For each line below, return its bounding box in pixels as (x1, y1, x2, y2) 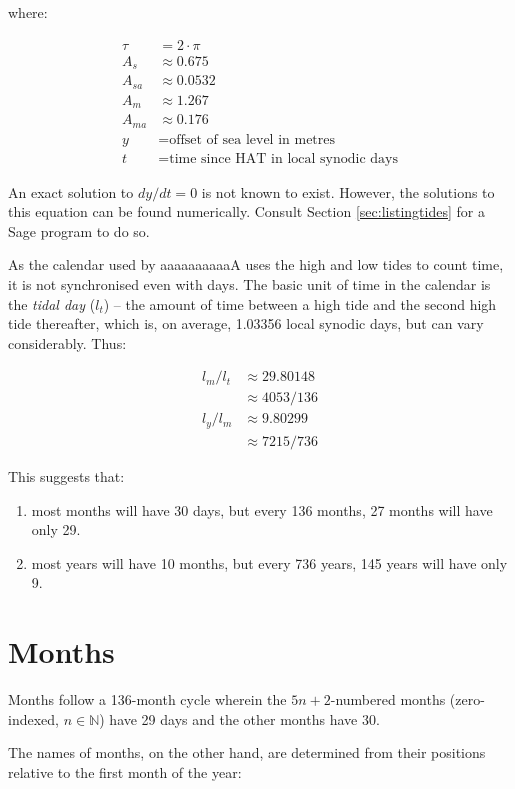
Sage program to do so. (8, 220, 150, 241)
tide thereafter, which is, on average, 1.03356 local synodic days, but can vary (8, 313, 484, 334)
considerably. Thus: (8, 332, 127, 353)
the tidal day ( (8, 293, 96, 314)
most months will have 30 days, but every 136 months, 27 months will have (31, 499, 493, 520)
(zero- (449, 689, 485, 710)
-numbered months (330, 689, 446, 710)
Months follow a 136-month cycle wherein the (8, 689, 287, 710)
